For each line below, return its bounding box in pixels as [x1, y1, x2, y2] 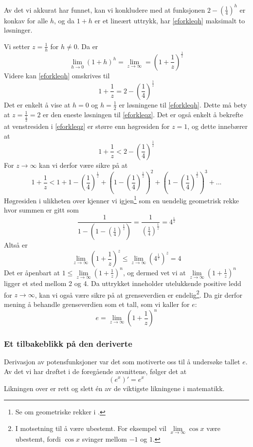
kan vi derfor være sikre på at [39, 160, 128, 170]
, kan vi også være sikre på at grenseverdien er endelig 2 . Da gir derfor [35, 288, 242, 300]
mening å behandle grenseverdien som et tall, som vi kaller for [4, 299, 190, 309]
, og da [54, 15, 75, 25]
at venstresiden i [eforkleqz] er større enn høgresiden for [4, 121, 170, 131]
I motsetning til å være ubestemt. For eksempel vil [15, 423, 166, 433]
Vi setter [4, 41, 30, 51]
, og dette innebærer [187, 121, 248, 131]
